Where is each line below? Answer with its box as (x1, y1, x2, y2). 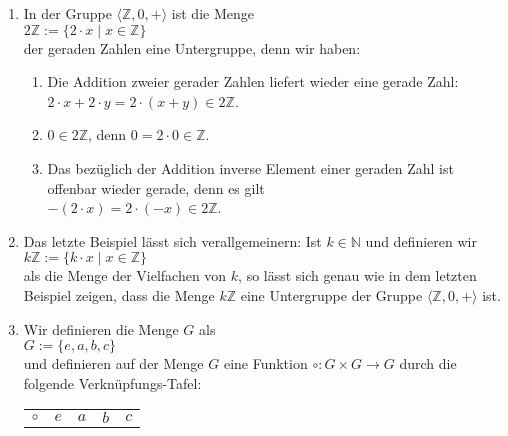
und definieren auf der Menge (23, 353, 204, 374)
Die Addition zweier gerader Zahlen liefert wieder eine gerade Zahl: (47, 71, 459, 92)
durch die (399, 353, 457, 374)
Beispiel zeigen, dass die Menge (23, 284, 215, 305)
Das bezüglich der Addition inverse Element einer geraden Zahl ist (47, 157, 454, 178)
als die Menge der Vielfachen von (23, 265, 227, 286)
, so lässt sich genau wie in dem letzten (238, 265, 477, 286)
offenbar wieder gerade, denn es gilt (47, 177, 265, 198)
